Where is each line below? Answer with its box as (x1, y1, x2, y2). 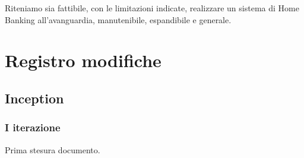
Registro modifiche (5, 48, 161, 72)
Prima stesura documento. (5, 143, 100, 156)
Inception (5, 89, 64, 107)
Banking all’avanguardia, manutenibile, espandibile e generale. (5, 13, 232, 26)
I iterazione (5, 120, 61, 135)
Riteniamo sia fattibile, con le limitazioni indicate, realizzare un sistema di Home (5, 2, 299, 14)
